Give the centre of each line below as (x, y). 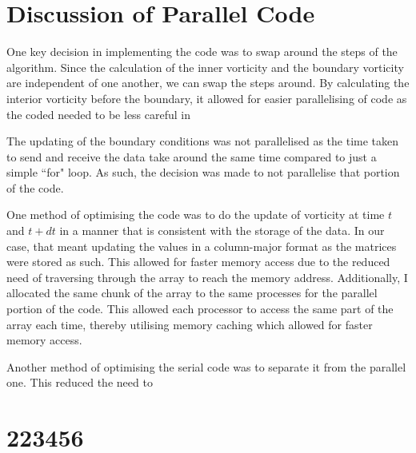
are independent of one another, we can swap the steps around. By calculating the (208, 83)
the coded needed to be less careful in (99, 114)
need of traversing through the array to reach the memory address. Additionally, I (207, 277)
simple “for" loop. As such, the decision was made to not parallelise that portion (203, 172)
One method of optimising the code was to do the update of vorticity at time (196, 215)
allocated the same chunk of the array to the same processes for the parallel (192, 293)
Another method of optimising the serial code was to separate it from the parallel (206, 366)
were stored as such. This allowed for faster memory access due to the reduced (198, 262)
